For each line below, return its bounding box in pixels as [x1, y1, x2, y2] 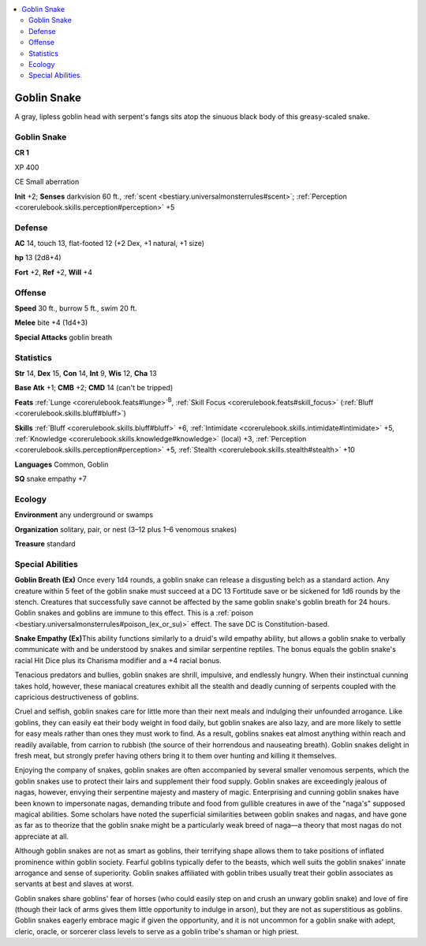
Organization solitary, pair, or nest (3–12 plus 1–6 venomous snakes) [14, 524, 237, 534]
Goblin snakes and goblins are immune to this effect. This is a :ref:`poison [14, 608, 254, 618]
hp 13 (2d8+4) [14, 253, 62, 263]
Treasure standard [14, 538, 76, 548]
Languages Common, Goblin [14, 460, 109, 469]
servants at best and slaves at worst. [14, 879, 134, 888]
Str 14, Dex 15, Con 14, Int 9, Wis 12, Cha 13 [14, 368, 157, 378]
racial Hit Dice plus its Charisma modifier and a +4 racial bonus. [14, 655, 222, 665]
